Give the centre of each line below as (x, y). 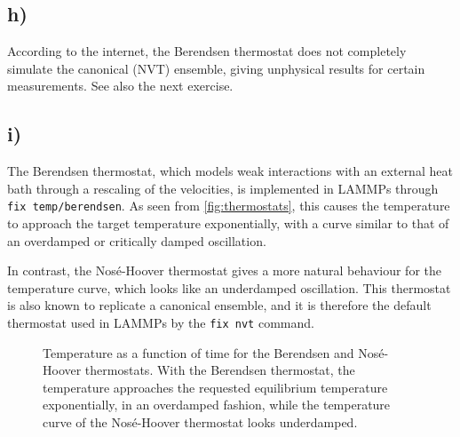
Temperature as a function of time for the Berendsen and (198, 352)
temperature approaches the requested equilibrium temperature (215, 387)
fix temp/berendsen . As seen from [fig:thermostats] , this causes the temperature (229, 206)
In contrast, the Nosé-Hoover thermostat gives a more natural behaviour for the (225, 270)
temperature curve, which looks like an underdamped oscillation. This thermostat (229, 287)
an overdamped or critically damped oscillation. (137, 240)
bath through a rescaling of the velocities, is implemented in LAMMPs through (223, 188)
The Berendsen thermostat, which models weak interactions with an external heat (230, 171)
